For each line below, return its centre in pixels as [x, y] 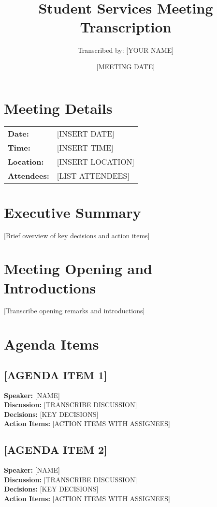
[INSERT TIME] [85, 148]
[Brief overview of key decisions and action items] [77, 235]
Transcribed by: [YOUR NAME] [126, 50]
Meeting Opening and [78, 269]
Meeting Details [58, 108]
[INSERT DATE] [86, 134]
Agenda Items [51, 344]
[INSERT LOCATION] [96, 162]
